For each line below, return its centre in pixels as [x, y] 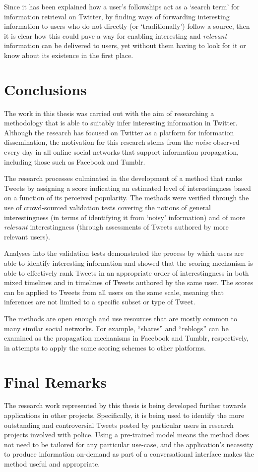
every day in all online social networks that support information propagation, [121, 152]
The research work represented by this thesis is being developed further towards [125, 405]
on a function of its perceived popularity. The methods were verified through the [127, 198]
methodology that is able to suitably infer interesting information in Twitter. [121, 123]
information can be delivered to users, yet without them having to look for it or [125, 45]
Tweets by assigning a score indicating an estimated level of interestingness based [128, 188]
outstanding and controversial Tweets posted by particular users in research [119, 425]
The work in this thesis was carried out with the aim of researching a [109, 113]
